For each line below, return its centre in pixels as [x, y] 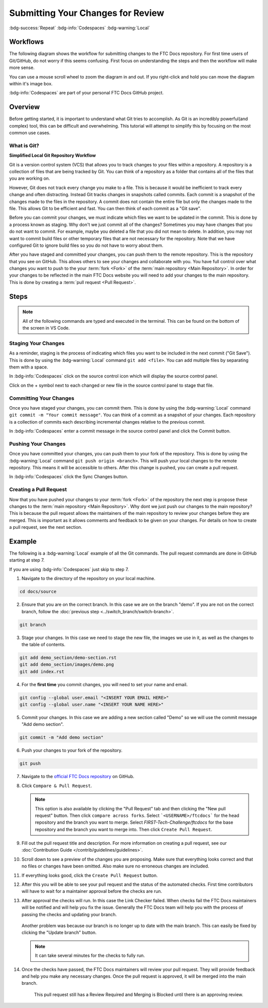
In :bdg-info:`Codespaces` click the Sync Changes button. [69, 477]
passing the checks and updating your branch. [69, 914]
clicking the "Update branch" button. [59, 933]
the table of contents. [43, 644]
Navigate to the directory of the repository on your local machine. [89, 578]
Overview [25, 107]
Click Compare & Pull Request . [57, 786]
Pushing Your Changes [37, 443]
